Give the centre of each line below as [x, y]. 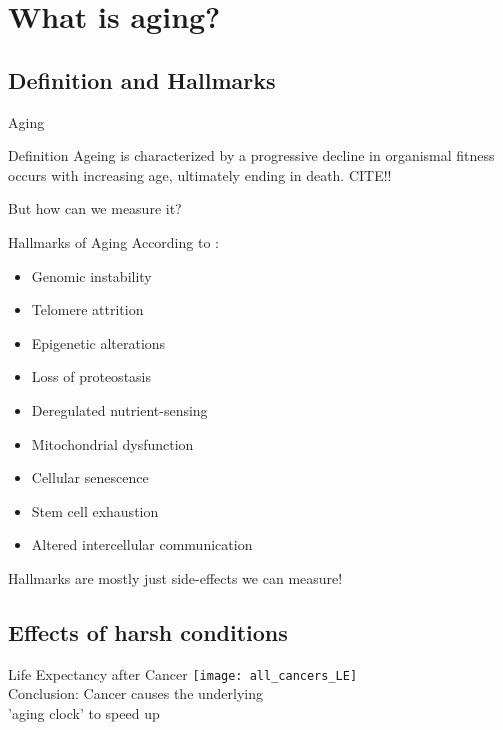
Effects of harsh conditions [148, 631]
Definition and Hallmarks [142, 79]
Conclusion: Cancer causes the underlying [136, 693]
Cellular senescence [90, 477]
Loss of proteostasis [91, 376]
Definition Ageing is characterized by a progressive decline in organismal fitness [251, 155]
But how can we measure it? [95, 208]
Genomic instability [91, 275]
